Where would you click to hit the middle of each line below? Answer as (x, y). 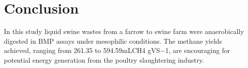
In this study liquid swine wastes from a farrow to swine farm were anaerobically (124, 31)
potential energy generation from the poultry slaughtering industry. (104, 59)
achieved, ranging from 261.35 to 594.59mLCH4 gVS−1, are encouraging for (117, 50)
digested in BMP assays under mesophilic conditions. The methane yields (113, 41)
